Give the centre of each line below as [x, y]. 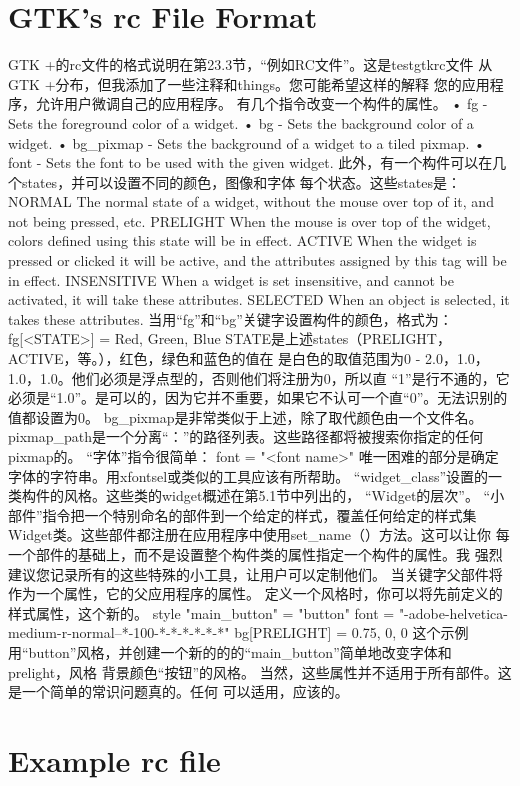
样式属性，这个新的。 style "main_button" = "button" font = [201, 612]
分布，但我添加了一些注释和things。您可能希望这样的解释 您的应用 [272, 83]
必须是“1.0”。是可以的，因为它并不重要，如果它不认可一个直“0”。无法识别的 [258, 397]
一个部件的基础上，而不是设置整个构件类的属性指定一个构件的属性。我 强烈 [255, 553]
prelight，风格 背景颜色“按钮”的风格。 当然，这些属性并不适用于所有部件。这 [260, 671]
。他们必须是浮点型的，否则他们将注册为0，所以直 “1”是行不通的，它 [283, 377]
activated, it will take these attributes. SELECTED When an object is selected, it [259, 299]
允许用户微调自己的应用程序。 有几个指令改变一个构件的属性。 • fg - [261, 103]
